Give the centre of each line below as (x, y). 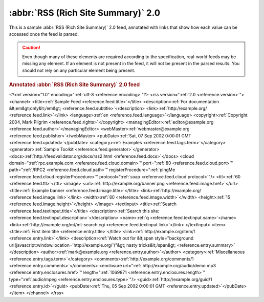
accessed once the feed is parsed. (44, 34)
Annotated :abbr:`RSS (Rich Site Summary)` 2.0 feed (75, 85)
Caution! (31, 48)
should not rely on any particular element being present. (79, 70)
